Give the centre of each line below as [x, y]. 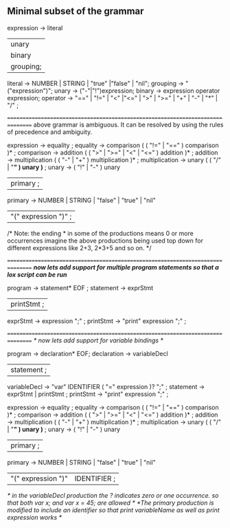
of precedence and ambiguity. [50, 132]
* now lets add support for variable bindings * [98, 340]
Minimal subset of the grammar [76, 11]
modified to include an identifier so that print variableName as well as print [113, 510]
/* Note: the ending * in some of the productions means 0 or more [100, 233]
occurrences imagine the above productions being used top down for [105, 241]
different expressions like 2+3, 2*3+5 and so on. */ [79, 247]
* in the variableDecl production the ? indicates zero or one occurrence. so [113, 495]
